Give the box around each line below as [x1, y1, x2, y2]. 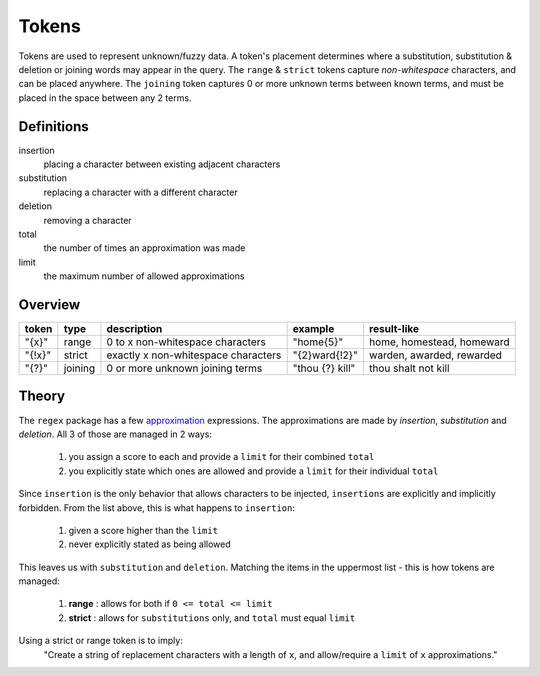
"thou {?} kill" [292, 361, 356, 375]
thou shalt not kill [368, 361, 450, 375]
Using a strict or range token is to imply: [18, 635, 184, 647]
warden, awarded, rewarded [368, 348, 502, 362]
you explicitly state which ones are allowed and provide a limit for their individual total [68, 465, 439, 477]
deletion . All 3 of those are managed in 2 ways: [18, 428, 212, 440]
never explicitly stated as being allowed [68, 538, 232, 550]
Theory [18, 388, 66, 405]
